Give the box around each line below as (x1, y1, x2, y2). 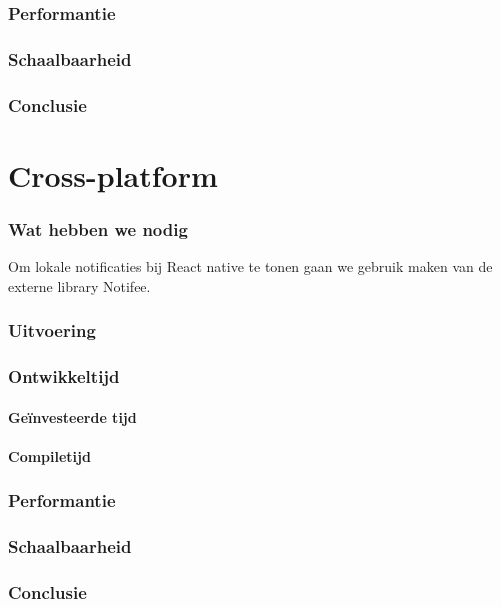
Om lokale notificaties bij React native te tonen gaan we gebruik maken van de (8, 256, 493, 277)
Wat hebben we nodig (8, 216, 188, 241)
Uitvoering (8, 318, 96, 343)
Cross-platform (8, 154, 218, 195)
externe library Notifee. (8, 275, 151, 296)
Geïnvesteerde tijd (8, 406, 137, 427)
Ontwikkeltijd (8, 364, 120, 389)
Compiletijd (8, 445, 91, 466)
